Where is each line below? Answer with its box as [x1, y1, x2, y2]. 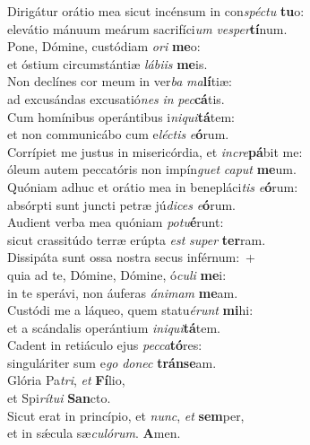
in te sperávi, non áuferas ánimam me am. [7, 283, 238, 301]
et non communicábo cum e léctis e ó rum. [7, 125, 229, 144]
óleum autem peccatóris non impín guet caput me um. [7, 160, 297, 179]
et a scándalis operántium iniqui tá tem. [7, 318, 221, 336]
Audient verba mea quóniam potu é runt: [7, 213, 224, 231]
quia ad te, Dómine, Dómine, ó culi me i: [7, 265, 227, 284]
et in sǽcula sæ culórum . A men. [7, 423, 181, 442]
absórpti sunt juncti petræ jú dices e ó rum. [7, 195, 236, 214]
